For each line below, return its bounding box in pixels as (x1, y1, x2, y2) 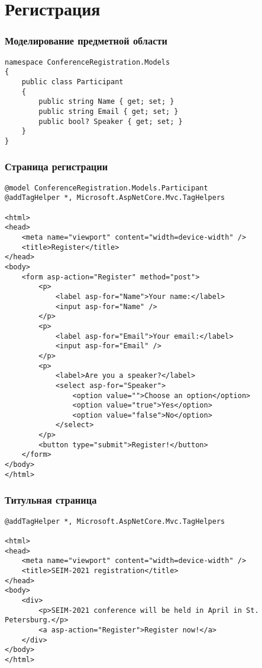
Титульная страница (5, 492, 97, 507)
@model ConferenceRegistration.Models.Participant (5, 183, 208, 192)
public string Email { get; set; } (38, 107, 179, 116)
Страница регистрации (5, 159, 108, 174)
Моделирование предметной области (5, 33, 167, 48)
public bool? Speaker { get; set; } (38, 117, 183, 126)
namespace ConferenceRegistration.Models (5, 58, 170, 66)
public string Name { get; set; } (38, 97, 174, 106)
